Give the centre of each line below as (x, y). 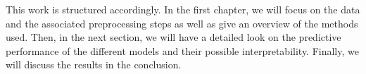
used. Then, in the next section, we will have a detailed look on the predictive (173, 37)
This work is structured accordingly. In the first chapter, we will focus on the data (183, 9)
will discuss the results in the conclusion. (94, 64)
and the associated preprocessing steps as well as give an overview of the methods (182, 23)
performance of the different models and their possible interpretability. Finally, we (182, 50)
